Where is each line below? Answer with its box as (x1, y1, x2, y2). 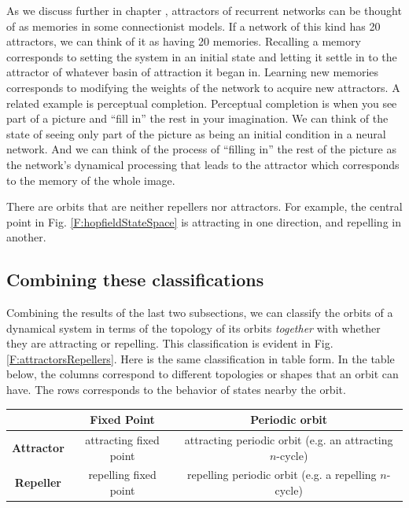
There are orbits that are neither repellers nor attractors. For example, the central (6, 198, 403, 215)
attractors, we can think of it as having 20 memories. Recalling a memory (6, 33, 361, 50)
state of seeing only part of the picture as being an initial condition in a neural (6, 125, 386, 142)
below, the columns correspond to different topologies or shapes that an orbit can (6, 366, 399, 382)
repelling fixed (88, 466, 157, 483)
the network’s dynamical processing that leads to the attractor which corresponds (6, 156, 400, 172)
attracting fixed (85, 432, 160, 448)
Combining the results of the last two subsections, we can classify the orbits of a (6, 304, 393, 321)
